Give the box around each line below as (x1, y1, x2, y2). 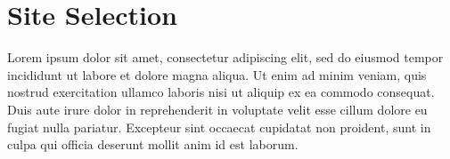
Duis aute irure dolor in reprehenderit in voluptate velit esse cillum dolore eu (7, 99, 428, 118)
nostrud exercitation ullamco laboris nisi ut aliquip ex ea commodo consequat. (7, 83, 435, 101)
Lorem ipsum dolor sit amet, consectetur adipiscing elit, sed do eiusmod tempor (7, 48, 444, 67)
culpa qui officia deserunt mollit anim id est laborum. (7, 135, 299, 154)
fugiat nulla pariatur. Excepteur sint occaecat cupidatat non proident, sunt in (7, 117, 431, 136)
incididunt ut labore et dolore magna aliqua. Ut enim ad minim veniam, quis (7, 65, 427, 83)
